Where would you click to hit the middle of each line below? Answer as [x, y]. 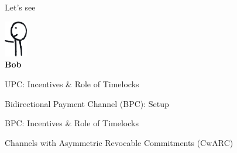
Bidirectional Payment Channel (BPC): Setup [87, 103]
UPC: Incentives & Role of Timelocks [72, 84]
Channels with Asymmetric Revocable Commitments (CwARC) [119, 142]
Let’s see [20, 7]
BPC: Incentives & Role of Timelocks [72, 123]
